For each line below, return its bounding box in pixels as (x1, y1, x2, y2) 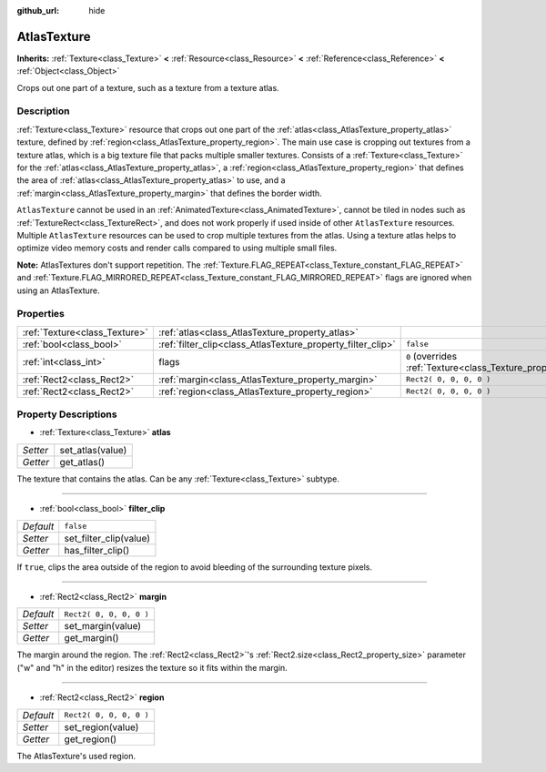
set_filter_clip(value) (64, 532, 150, 544)
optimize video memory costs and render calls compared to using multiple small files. (16, 242, 338, 254)
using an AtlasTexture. (16, 285, 100, 296)
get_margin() (64, 632, 119, 645)
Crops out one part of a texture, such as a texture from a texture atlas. (16, 82, 279, 93)
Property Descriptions (16, 408, 117, 421)
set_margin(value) (64, 620, 141, 633)
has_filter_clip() (64, 543, 130, 556)
